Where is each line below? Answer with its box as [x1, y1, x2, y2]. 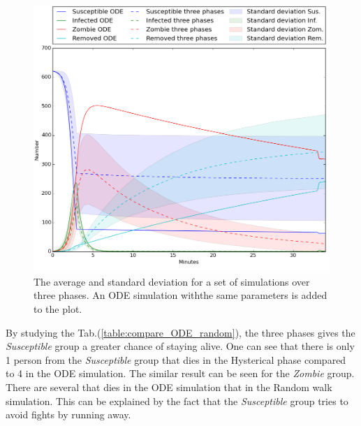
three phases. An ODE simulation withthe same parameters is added [34, 288, 327, 302]
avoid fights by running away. [6, 407, 131, 422]
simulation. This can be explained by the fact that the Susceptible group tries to [6, 393, 348, 408]
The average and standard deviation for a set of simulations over [34, 274, 310, 288]
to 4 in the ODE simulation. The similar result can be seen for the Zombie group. [6, 366, 355, 381]
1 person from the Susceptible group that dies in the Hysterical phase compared [6, 352, 346, 367]
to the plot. [34, 302, 82, 316]
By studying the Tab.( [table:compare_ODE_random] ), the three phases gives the [6, 325, 355, 339]
